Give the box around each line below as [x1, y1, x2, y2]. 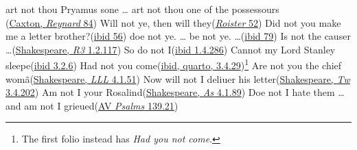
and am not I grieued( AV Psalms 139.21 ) [5, 98, 178, 112]
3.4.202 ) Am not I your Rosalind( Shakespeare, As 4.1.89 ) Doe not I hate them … [5, 85, 345, 99]
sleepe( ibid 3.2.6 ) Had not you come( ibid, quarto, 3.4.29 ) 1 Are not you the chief [5, 56, 342, 73]
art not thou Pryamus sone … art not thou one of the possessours [5, 2, 279, 16]
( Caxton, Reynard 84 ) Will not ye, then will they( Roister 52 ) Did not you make [5, 15, 341, 29]
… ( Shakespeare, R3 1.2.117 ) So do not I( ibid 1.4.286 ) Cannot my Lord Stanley [5, 42, 336, 56]
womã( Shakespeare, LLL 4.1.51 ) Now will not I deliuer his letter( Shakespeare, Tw [5, 71, 350, 86]
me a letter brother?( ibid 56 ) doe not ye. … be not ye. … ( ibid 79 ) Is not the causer [5, 29, 351, 43]
